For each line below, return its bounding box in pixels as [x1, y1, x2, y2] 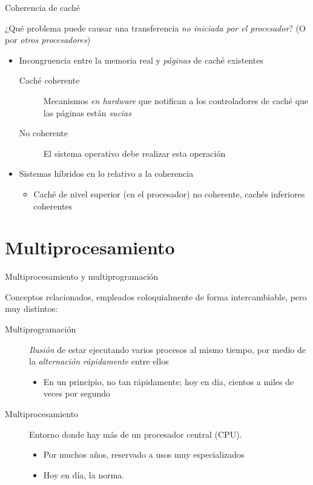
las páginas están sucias [43, 106, 132, 119]
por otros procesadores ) [5, 33, 91, 46]
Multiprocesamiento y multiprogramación [5, 270, 159, 283]
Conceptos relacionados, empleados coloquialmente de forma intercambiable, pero [5, 290, 307, 303]
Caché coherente [19, 74, 80, 87]
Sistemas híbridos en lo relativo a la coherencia [19, 167, 194, 180]
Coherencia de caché [5, 1, 81, 13]
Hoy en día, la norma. [43, 468, 125, 481]
